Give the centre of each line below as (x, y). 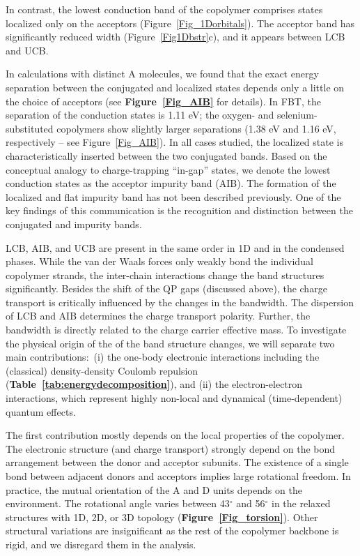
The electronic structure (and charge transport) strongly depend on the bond (171, 448)
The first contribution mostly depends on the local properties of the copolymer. (175, 435)
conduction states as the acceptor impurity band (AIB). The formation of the (171, 183)
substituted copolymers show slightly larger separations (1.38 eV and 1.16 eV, (171, 128)
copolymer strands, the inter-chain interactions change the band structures (165, 275)
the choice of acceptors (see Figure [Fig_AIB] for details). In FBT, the (163, 101)
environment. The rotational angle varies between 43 (118, 503)
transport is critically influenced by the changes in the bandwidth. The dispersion (180, 302)
